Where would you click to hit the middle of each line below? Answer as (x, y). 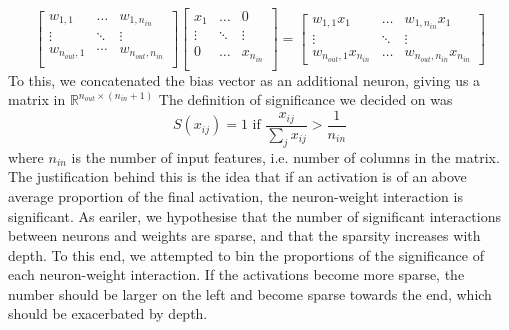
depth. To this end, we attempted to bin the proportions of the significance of (246, 254)
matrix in (37, 99)
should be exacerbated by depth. (108, 313)
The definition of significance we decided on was (305, 99)
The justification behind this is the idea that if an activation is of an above (237, 176)
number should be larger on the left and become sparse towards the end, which (250, 293)
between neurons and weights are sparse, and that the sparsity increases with (244, 235)
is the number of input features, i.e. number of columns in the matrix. (285, 156)
